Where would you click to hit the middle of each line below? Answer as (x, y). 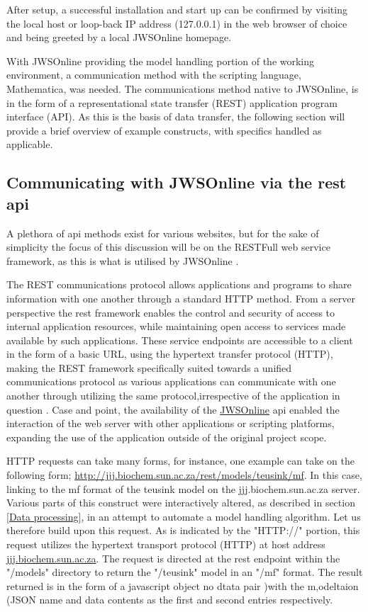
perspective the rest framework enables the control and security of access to (171, 312)
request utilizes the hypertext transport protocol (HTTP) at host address (166, 544)
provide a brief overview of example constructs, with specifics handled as (164, 130)
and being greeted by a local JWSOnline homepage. (119, 37)
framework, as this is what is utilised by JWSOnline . (123, 260)
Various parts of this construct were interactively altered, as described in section (181, 503)
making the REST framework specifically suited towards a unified (149, 367)
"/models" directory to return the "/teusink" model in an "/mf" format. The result (185, 572)
